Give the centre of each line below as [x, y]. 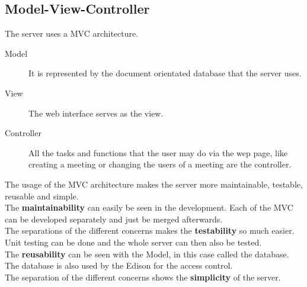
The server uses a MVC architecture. [72, 33]
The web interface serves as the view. [96, 113]
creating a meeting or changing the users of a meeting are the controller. [160, 164]
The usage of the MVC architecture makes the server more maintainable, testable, [154, 184]
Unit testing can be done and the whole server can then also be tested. [133, 242]
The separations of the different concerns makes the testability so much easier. [150, 230]
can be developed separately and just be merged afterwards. [114, 219]
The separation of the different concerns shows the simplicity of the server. [143, 277]
